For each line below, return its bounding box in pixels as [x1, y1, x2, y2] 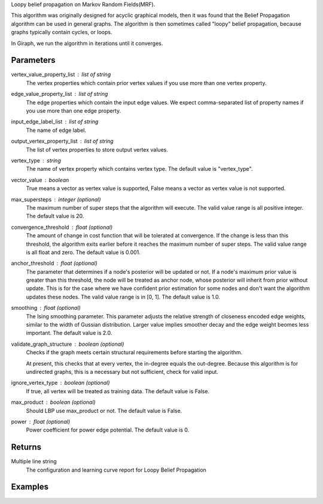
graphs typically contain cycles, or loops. [11, 29, 113, 36]
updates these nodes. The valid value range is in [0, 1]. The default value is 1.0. [26, 293, 221, 300]
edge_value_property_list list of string [11, 90, 108, 98]
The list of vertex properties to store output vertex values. [26, 146, 169, 153]
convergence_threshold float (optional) [11, 224, 113, 231]
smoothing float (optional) [11, 304, 81, 312]
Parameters [11, 55, 56, 65]
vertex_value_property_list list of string [11, 71, 111, 78]
